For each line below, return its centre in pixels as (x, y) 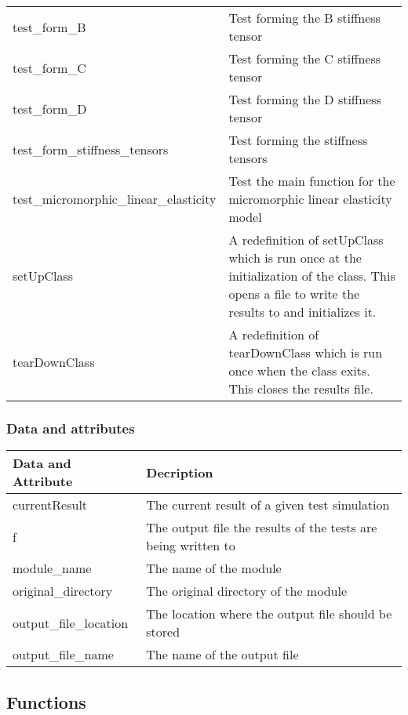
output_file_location (71, 622)
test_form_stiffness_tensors (91, 149)
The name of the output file (222, 655)
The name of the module (214, 568)
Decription (180, 472)
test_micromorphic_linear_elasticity (115, 199)
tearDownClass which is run (306, 352)
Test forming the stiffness (298, 140)
